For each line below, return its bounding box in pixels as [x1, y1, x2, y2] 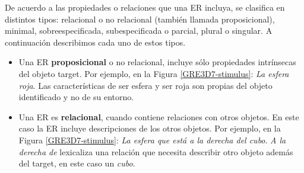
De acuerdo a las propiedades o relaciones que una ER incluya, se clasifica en [5, 1, 285, 13]
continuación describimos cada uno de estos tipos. [5, 36, 186, 48]
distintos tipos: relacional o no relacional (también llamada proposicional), [5, 12, 275, 25]
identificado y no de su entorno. [18, 91, 134, 103]
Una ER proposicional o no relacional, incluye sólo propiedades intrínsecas [18, 56, 296, 68]
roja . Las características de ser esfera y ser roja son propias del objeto [18, 79, 273, 91]
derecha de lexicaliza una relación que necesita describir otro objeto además [18, 145, 293, 158]
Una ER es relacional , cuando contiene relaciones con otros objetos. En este [18, 110, 299, 123]
